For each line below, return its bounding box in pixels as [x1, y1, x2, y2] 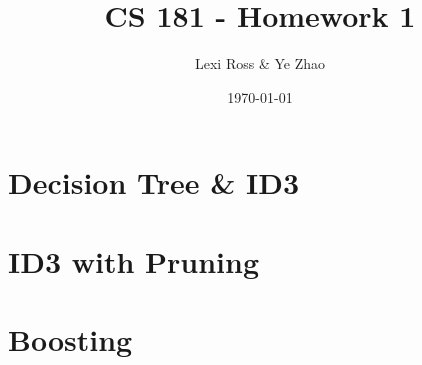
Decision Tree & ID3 [8, 162, 300, 203]
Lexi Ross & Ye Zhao [194, 53, 326, 74]
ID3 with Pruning [8, 240, 260, 281]
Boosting [8, 319, 133, 360]
